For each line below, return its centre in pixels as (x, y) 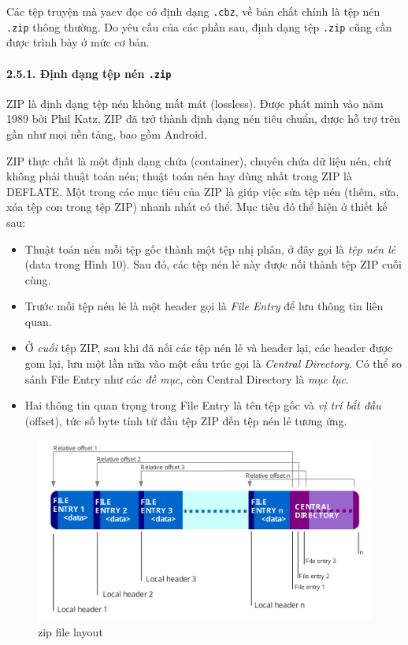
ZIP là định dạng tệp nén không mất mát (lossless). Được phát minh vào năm (195, 103)
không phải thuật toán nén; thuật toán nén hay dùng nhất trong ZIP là (179, 176)
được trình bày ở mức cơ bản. (78, 42)
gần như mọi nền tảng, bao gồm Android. (107, 133)
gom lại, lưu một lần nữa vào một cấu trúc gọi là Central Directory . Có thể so (213, 363)
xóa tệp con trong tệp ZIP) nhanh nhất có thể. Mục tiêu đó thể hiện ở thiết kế (197, 207)
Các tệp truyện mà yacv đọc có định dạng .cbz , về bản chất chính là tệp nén (193, 11)
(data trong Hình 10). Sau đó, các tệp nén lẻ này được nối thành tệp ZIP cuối (213, 264)
